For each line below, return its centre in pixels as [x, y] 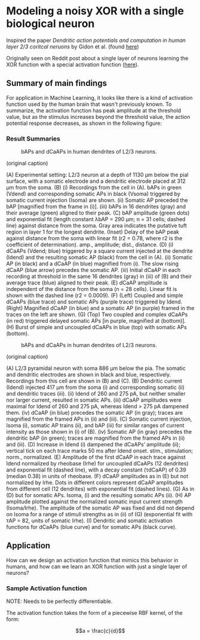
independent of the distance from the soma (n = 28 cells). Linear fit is [92, 289]
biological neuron [50, 24]
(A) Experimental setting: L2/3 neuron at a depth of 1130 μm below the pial [98, 175]
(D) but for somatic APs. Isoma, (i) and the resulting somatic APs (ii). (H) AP [99, 495]
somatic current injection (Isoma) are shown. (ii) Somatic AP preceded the [97, 200]
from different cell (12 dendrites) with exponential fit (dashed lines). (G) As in [100, 489]
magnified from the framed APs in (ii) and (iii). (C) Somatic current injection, [99, 419]
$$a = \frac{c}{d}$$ [100, 631]
